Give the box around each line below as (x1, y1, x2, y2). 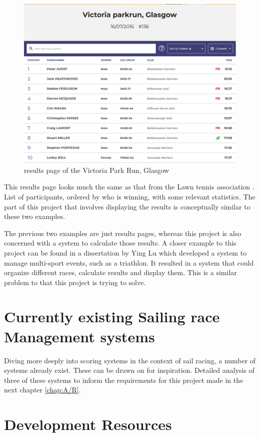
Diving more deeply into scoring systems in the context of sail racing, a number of (4, 355, 256, 365)
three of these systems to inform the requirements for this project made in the (4, 374, 243, 385)
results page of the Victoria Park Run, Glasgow (24, 164, 169, 175)
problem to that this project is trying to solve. (4, 277, 146, 287)
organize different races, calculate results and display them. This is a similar (4, 267, 237, 278)
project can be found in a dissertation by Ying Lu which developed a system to (4, 247, 247, 258)
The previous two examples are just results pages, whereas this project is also (4, 228, 241, 238)
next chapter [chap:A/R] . (4, 384, 81, 395)
